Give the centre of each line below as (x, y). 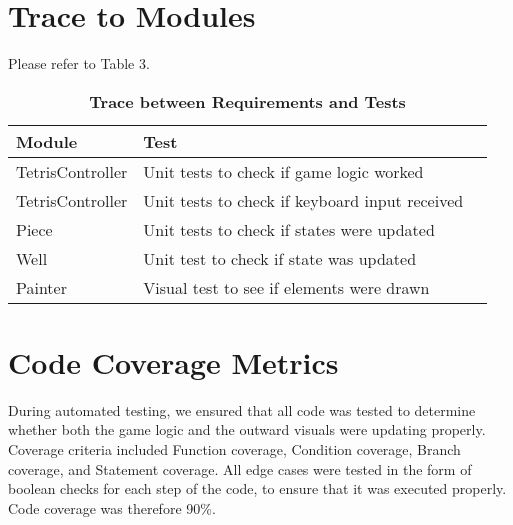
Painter (41, 287)
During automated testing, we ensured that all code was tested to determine (242, 409)
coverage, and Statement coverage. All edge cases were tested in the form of (240, 468)
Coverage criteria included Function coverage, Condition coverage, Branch (234, 449)
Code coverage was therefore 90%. (112, 507)
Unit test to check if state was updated (280, 258)
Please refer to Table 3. (79, 63)
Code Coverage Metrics (173, 361)
